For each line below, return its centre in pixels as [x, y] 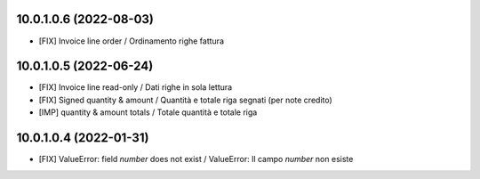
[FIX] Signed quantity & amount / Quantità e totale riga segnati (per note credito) [185, 100]
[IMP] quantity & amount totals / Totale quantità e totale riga [148, 112]
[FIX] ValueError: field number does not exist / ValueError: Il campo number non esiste [196, 159]
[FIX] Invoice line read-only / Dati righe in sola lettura [136, 87]
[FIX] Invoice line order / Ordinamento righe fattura [132, 41]
